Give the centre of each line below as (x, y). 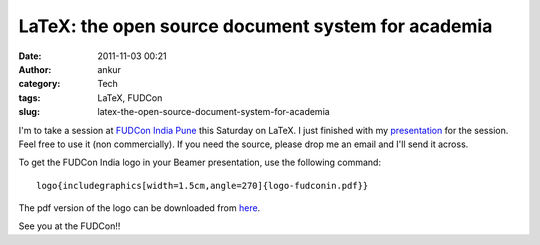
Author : (35, 69)
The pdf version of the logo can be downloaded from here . (139, 208)
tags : (29, 97)
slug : (29, 112)
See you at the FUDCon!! (69, 226)
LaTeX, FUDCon (130, 97)
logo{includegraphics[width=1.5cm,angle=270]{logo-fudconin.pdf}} (202, 185)
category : (39, 84)
